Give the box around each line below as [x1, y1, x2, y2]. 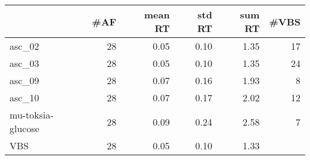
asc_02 [10, 39, 39, 53]
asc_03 [10, 56, 39, 70]
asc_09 [10, 73, 39, 87]
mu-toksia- [10, 108, 54, 121]
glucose [10, 121, 39, 135]
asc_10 [10, 91, 39, 104]
